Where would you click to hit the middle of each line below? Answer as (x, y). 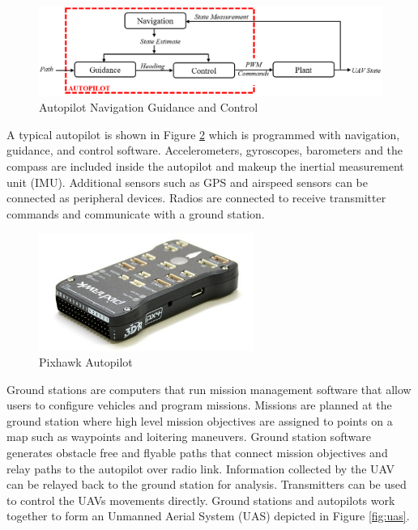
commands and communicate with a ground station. (136, 213)
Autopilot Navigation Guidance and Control (149, 107)
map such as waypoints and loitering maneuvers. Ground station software (189, 437)
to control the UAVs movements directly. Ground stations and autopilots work (201, 500)
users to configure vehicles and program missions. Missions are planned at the (199, 405)
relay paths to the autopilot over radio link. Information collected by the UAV (200, 468)
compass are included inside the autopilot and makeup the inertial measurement (205, 165)
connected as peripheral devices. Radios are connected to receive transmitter (196, 198)
